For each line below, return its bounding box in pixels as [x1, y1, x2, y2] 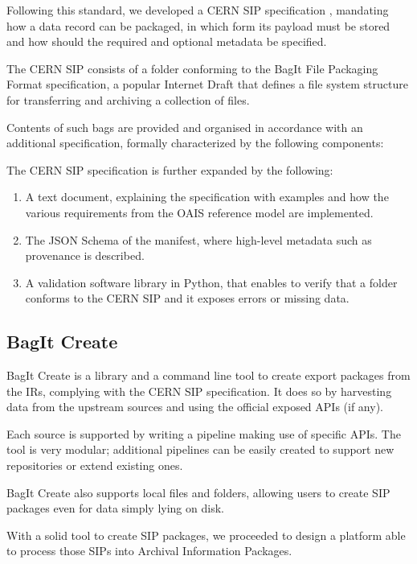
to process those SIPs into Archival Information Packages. [6, 542, 292, 559]
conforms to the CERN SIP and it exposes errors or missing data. [25, 290, 350, 307]
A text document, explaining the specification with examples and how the [25, 188, 389, 205]
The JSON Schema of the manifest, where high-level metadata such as [25, 231, 372, 248]
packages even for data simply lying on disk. [6, 500, 224, 517]
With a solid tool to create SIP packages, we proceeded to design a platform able [6, 526, 406, 543]
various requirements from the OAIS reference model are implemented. [25, 204, 374, 220]
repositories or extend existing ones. [6, 457, 183, 474]
